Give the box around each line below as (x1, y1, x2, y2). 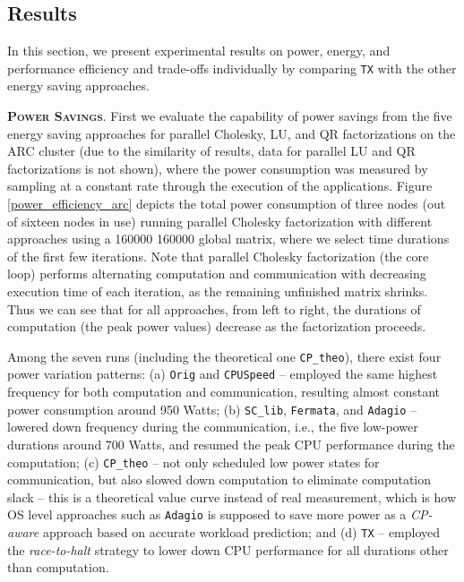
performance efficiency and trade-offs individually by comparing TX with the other (7, 58, 457, 77)
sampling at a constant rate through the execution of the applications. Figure (7, 176, 433, 195)
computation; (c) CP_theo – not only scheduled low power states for (7, 452, 380, 471)
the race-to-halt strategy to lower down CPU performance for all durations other (7, 540, 449, 559)
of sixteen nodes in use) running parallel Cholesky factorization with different (7, 211, 433, 230)
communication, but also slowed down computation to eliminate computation (7, 470, 432, 489)
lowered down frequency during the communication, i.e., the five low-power (7, 417, 418, 436)
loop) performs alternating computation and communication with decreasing (7, 264, 426, 283)
